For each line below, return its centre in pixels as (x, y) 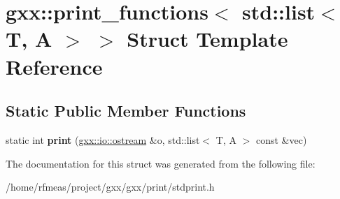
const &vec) (281, 139)
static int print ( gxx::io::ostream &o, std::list (103, 139)
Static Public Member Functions (126, 111)
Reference (54, 66)
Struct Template (207, 39)
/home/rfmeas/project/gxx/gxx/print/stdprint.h (110, 187)
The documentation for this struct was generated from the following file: (161, 163)
